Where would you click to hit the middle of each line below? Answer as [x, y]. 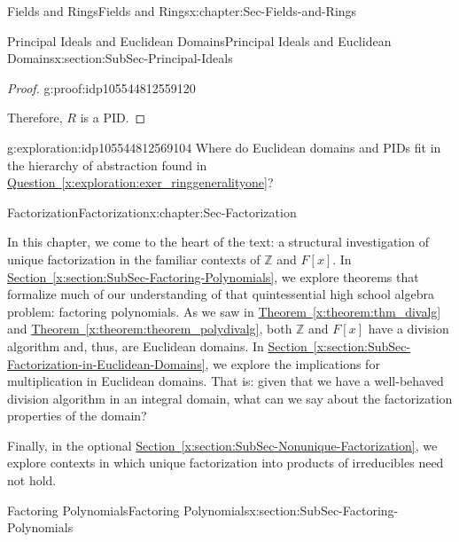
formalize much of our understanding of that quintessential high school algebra [221, 294]
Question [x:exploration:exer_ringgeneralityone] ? [140, 182]
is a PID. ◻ [113, 118]
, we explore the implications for [292, 363]
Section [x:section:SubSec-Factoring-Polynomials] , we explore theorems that [213, 276]
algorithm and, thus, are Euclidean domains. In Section [157, 346]
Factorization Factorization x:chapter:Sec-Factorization [152, 212]
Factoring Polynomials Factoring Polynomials [128, 510]
